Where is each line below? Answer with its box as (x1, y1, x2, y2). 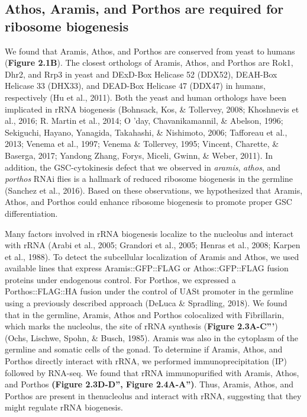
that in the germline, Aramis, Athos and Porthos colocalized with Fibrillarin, (5, 308, 285, 320)
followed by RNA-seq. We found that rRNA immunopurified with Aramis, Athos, (5, 366, 299, 378)
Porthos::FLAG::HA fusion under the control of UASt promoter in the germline (5, 285, 293, 297)
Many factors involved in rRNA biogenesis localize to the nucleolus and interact (5, 227, 294, 239)
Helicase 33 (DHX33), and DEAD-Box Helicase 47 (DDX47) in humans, (5, 79, 266, 92)
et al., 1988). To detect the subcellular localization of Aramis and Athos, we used (5, 250, 299, 262)
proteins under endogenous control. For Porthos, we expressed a (5, 273, 236, 286)
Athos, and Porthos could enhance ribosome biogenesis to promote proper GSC (5, 195, 292, 208)
